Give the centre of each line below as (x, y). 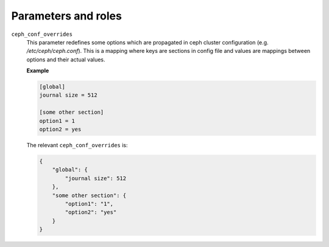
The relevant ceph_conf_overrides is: (77, 145)
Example (38, 71)
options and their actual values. (66, 59)
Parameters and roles (66, 16)
